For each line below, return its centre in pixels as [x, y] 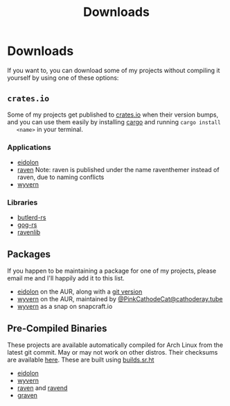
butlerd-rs [32, 218]
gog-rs [27, 225]
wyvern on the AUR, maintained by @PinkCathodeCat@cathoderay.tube [120, 299]
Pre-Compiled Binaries [57, 328]
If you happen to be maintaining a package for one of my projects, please [112, 271]
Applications [29, 147]
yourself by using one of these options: [63, 78]
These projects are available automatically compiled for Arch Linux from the [115, 345]
